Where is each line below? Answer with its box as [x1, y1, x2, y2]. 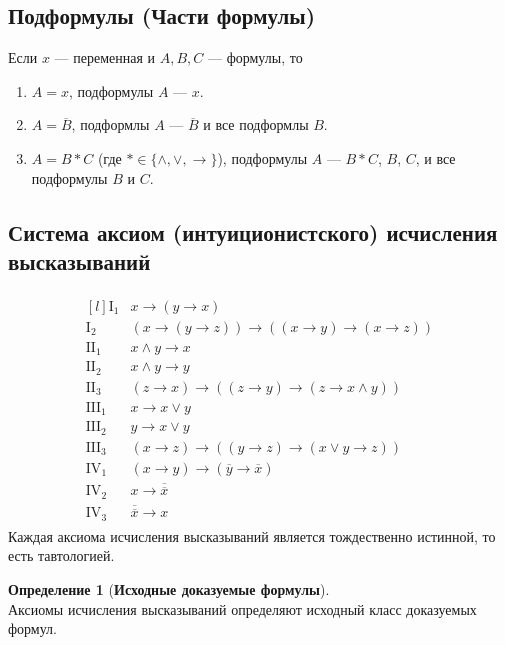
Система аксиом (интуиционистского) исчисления [8, 216, 498, 247]
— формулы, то [207, 47, 303, 68]
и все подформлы [203, 114, 309, 135]
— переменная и [54, 47, 156, 68]
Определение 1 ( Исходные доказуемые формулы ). [8, 578, 330, 599]
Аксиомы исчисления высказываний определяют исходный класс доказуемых [8, 598, 477, 619]
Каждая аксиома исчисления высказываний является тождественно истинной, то [8, 525, 496, 546]
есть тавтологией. [8, 545, 115, 566]
